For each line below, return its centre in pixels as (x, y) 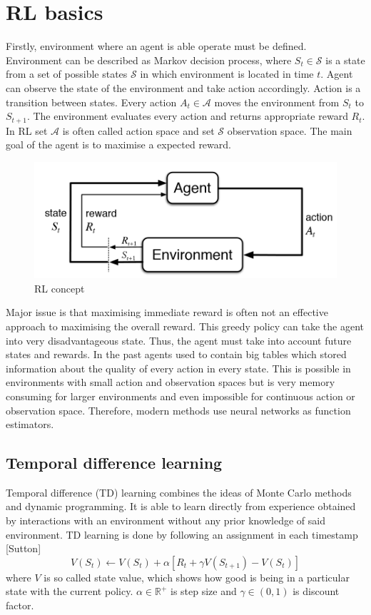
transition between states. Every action (91, 102)
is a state (345, 60)
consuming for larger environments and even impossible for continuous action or (181, 396)
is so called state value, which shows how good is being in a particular (197, 577)
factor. (20, 605)
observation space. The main (290, 130)
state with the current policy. (70, 591)
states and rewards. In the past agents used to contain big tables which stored (176, 354)
